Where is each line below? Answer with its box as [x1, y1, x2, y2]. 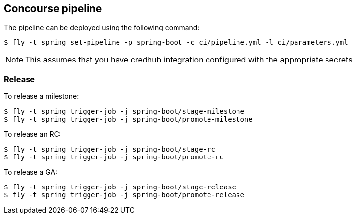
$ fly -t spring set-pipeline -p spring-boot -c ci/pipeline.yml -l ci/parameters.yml [4, 38, 348, 47]
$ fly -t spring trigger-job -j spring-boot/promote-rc [4, 153, 224, 161]
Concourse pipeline [4, 2, 102, 15]
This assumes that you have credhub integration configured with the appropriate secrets [25, 55, 353, 65]
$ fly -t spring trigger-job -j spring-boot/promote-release [4, 191, 244, 199]
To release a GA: [4, 168, 58, 177]
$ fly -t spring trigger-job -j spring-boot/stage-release [4, 183, 237, 191]
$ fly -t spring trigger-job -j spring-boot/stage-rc [4, 145, 215, 154]
